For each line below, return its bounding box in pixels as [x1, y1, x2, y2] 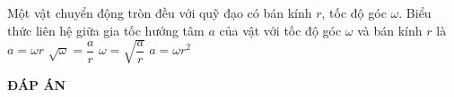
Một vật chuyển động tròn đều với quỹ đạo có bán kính [7, 4, 312, 21]
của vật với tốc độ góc [219, 20, 342, 39]
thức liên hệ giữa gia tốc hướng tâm [7, 20, 205, 39]
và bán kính [357, 20, 423, 39]
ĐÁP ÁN [7, 75, 66, 93]
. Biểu [398, 4, 432, 21]
